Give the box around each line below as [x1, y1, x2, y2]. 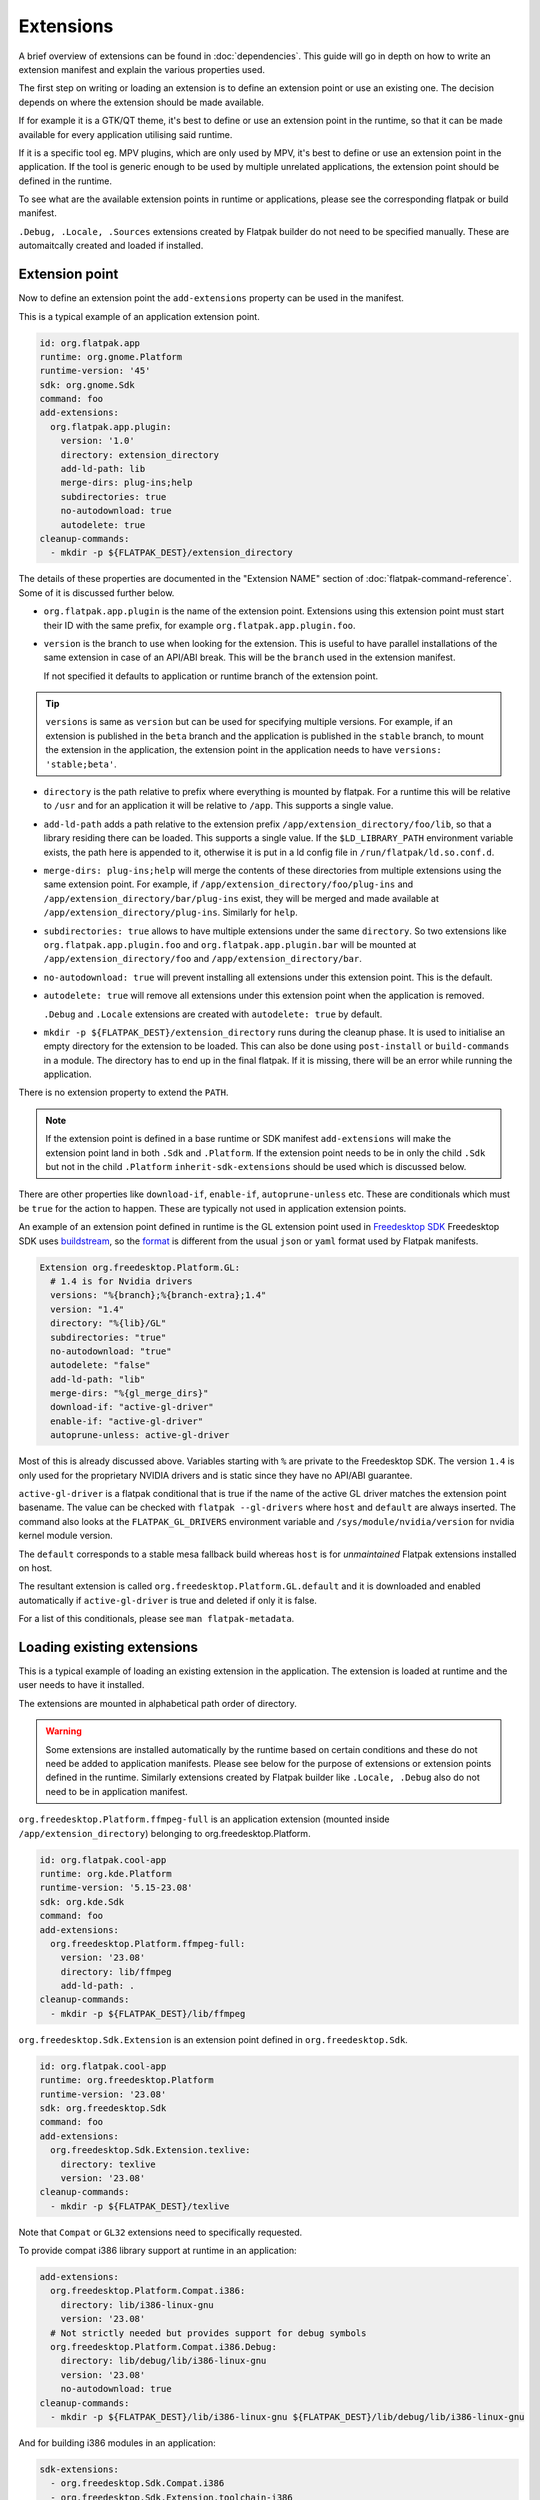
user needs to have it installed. [18, 1679, 145, 1691]
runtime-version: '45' [39, 365, 151, 377]
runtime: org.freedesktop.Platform [39, 2075, 214, 2086]
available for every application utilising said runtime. [18, 128, 233, 140]
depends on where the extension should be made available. [18, 96, 265, 108]
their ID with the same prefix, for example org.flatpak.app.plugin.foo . [43, 619, 356, 631]
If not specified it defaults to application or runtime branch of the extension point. [43, 670, 379, 682]
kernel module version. [18, 1530, 114, 1542]
